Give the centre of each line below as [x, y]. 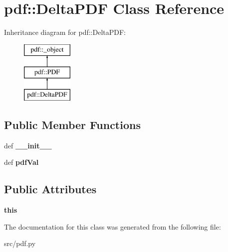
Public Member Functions [72, 125]
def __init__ [28, 145]
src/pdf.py [20, 243]
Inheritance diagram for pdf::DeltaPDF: [65, 32]
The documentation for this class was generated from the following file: [113, 226]
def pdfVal [21, 162]
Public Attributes [50, 189]
